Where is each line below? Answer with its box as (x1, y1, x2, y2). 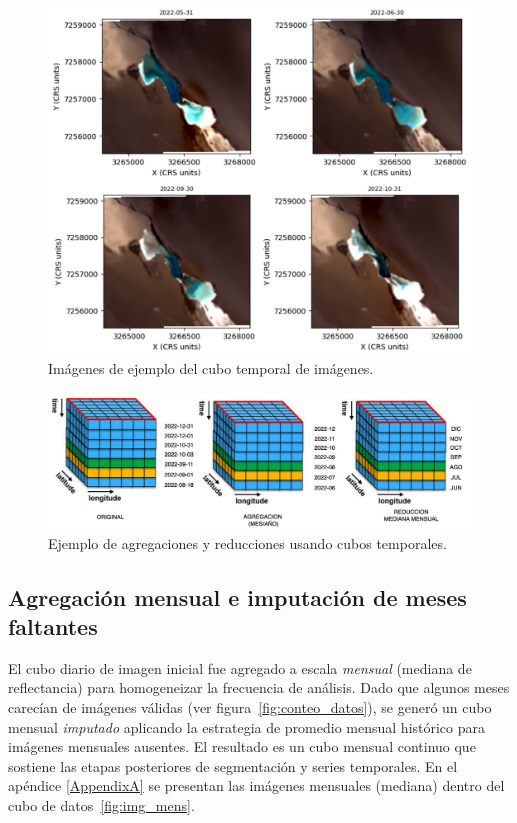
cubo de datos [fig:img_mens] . (8, 794, 195, 815)
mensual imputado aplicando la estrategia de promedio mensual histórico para (8, 716, 486, 737)
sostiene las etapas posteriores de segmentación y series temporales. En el (8, 755, 458, 776)
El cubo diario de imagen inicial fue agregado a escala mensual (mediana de (8, 657, 472, 678)
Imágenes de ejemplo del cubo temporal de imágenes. (48, 358, 374, 379)
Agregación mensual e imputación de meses (8, 581, 467, 612)
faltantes (8, 610, 98, 641)
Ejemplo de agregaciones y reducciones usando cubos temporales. (48, 532, 447, 553)
